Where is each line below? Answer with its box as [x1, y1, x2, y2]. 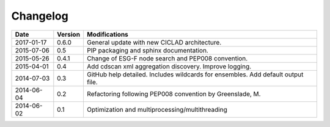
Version [57, 30, 81, 38]
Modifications [86, 30, 128, 38]
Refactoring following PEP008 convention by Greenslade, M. [86, 89, 261, 98]
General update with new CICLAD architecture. [86, 38, 222, 46]
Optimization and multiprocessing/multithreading [86, 105, 227, 114]
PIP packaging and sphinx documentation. [86, 46, 209, 54]
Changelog [11, 9, 68, 23]
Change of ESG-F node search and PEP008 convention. [86, 54, 248, 62]
